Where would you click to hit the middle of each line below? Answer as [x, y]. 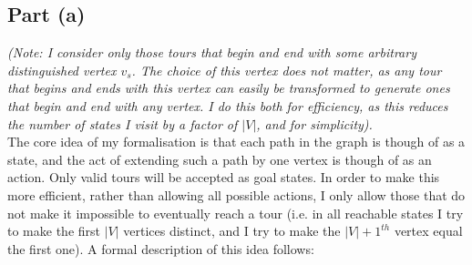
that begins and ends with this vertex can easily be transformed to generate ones [229, 88]
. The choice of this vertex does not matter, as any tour [287, 70]
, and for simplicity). [314, 123]
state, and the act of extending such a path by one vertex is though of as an [220, 159]
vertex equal [428, 231]
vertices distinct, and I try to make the [232, 231]
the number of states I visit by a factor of [123, 123]
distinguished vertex [62, 70]
